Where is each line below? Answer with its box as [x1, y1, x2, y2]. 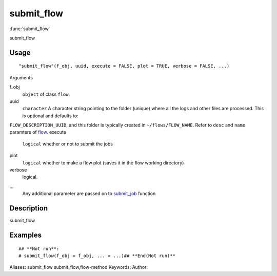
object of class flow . [22, 91, 70, 97]
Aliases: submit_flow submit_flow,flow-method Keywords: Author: [9, 264, 148, 270]
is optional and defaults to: [22, 113, 79, 119]
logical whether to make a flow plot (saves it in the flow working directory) [22, 159, 184, 166]
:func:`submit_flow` [9, 26, 50, 32]
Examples [9, 230, 42, 239]
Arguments [9, 74, 33, 80]
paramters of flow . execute [9, 129, 67, 135]
